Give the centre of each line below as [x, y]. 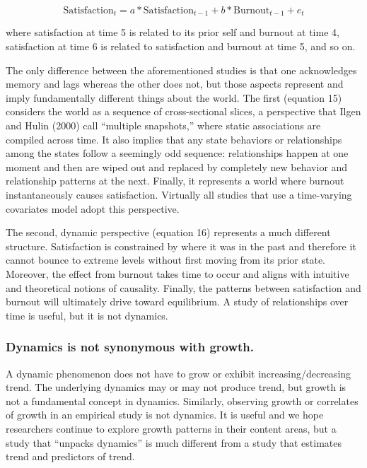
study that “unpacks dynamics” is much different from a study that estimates [174, 442]
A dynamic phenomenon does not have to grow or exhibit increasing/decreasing [179, 373]
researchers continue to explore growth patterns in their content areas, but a [171, 428]
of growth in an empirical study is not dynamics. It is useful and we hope [165, 415]
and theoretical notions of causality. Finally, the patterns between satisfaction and [183, 287]
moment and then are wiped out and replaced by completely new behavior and [177, 166]
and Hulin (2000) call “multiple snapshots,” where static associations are [163, 125]
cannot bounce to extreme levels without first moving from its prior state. [165, 260]
